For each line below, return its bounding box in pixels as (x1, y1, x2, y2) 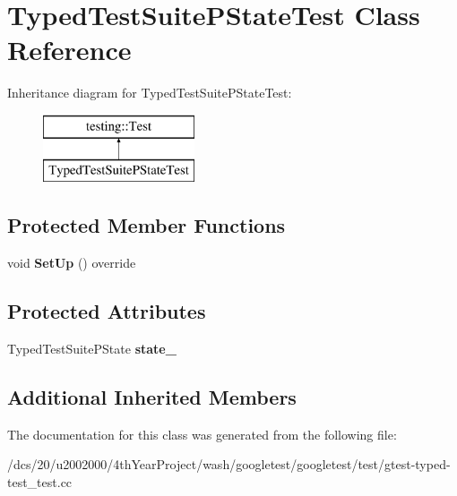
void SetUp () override (7, 253, 136, 272)
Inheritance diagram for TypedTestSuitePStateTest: (7, 83, 292, 102)
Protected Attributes (7, 297, 206, 325)
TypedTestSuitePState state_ (7, 339, 177, 358)
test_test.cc (7, 473, 73, 492)
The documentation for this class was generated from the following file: (7, 424, 397, 443)
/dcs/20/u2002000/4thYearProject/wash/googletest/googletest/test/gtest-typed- (7, 455, 451, 474)
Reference (7, 31, 132, 68)
